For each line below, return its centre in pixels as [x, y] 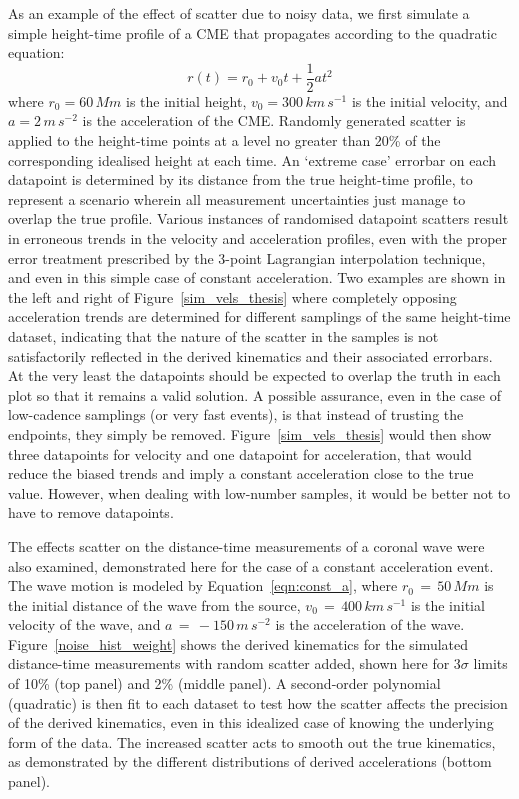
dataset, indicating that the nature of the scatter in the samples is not [223, 335]
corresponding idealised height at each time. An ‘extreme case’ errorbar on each [252, 159]
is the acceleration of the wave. [370, 624]
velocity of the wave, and [84, 624]
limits [490, 663]
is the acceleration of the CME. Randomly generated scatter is [274, 120]
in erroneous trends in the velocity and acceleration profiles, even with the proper [258, 238]
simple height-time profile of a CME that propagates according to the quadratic [252, 32]
